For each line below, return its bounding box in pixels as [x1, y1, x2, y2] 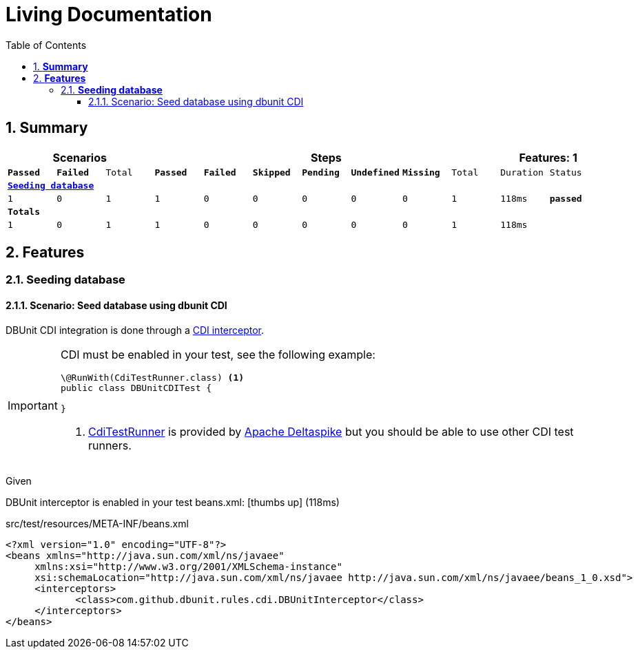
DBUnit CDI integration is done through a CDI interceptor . [6, 324, 265, 336]
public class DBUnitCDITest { [60, 382, 212, 393]
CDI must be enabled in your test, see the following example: [60, 347, 375, 361]
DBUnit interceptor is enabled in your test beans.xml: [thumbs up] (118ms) [6, 496, 340, 508]
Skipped [252, 167, 291, 178]
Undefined [351, 167, 400, 178]
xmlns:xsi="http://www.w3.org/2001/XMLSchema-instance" [34, 560, 342, 572]
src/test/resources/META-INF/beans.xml [6, 517, 189, 529]
